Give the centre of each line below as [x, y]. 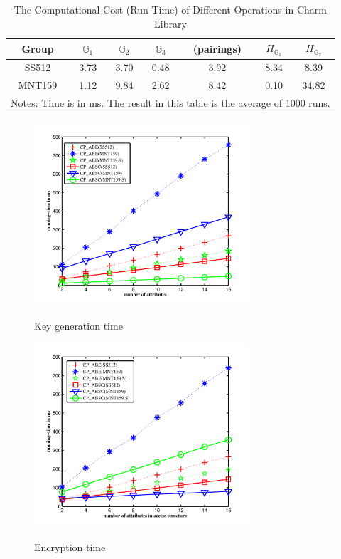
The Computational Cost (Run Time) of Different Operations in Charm [170, 9]
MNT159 [38, 85]
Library [170, 23]
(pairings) [217, 48]
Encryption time [70, 547]
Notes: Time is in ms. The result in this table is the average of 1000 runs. [170, 102]
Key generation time [79, 325]
